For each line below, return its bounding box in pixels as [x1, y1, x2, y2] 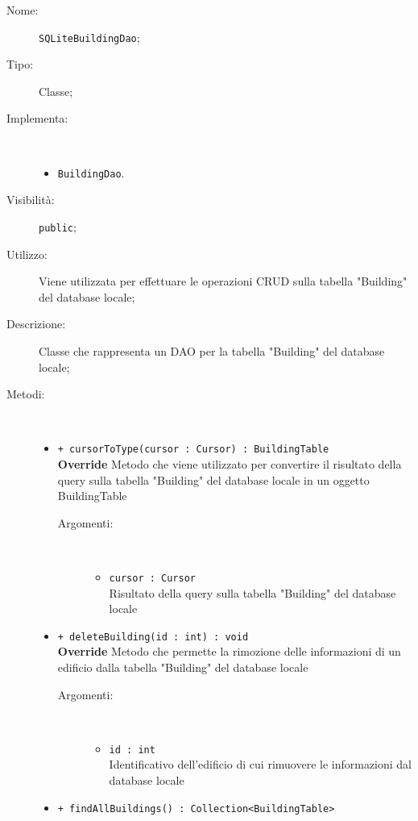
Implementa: [6, 110, 68, 127]
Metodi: [6, 385, 45, 402]
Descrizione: [6, 315, 66, 332]
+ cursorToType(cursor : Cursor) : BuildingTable [57, 444, 329, 456]
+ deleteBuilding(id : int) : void [57, 631, 249, 643]
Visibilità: [6, 191, 55, 208]
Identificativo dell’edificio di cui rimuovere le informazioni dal [109, 756, 412, 773]
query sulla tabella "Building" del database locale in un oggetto [57, 471, 370, 488]
